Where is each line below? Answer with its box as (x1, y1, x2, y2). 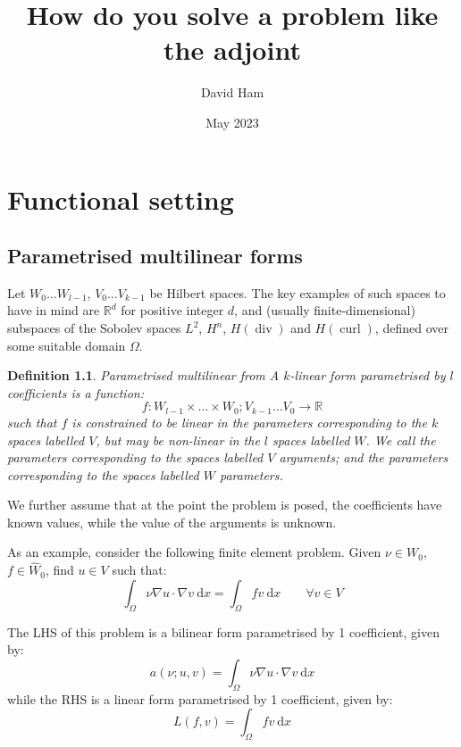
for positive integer (121, 301, 224, 320)
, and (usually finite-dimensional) (234, 301, 415, 320)
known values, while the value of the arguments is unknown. (7, 512, 337, 531)
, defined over (374, 319, 448, 337)
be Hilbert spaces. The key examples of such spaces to (149, 283, 446, 302)
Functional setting (7, 180, 234, 217)
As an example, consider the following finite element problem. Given (7, 543, 381, 561)
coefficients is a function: (7, 383, 144, 402)
